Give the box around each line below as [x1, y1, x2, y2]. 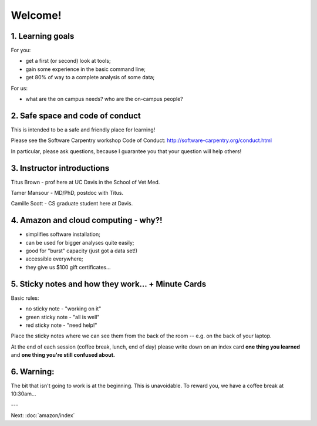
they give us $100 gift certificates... [25, 263, 111, 271]
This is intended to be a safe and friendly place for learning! [11, 126, 156, 133]
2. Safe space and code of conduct [11, 110, 141, 120]
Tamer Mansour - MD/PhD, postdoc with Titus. [11, 190, 123, 196]
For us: [11, 84, 28, 92]
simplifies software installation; [25, 231, 101, 238]
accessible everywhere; [25, 255, 83, 262]
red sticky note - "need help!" [25, 322, 97, 329]
